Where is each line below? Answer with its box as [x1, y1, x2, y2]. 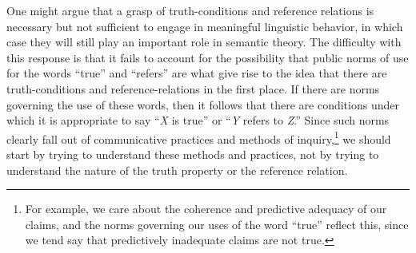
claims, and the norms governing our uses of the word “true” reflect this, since [25, 215, 409, 232]
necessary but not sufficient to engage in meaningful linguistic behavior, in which [6, 18, 403, 34]
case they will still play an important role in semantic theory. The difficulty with [6, 34, 402, 50]
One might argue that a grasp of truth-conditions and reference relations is [6, 2, 374, 18]
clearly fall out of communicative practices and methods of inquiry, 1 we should [6, 128, 391, 147]
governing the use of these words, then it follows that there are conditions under [6, 96, 399, 113]
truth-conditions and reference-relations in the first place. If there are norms [6, 80, 380, 97]
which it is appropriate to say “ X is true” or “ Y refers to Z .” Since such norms [6, 112, 390, 128]
